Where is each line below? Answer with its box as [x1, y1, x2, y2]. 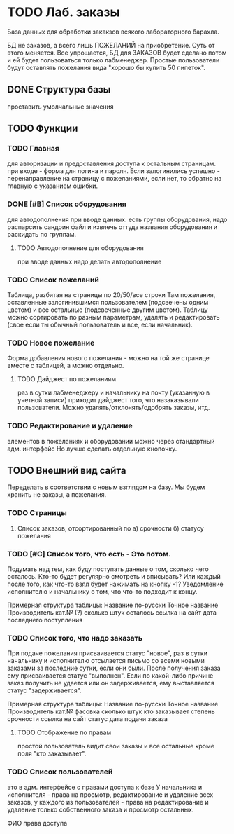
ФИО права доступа [7, 819, 68, 827]
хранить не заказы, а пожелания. [7, 491, 107, 499]
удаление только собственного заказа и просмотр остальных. [7, 805, 194, 814]
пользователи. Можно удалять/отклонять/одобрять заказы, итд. [17, 404, 210, 412]
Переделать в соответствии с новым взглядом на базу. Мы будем [7, 483, 205, 491]
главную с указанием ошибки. [7, 182, 98, 190]
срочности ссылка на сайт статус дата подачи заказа [7, 715, 168, 723]
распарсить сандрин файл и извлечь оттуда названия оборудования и [7, 222, 218, 231]
